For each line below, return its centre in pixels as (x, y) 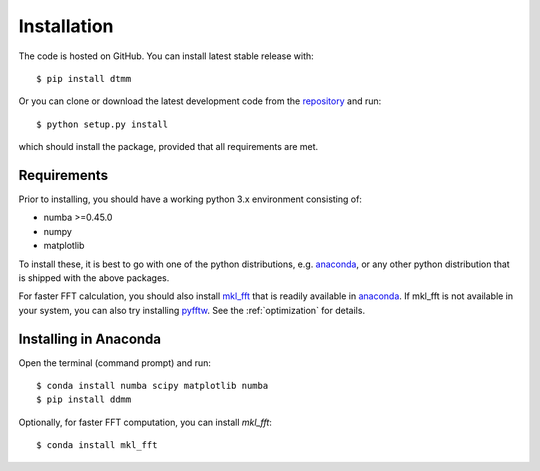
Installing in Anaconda (90, 338)
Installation (66, 26)
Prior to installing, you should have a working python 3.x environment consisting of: (190, 199)
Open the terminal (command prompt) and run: (115, 362)
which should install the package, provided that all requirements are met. (168, 147)
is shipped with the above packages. (94, 277)
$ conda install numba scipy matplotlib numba (152, 386)
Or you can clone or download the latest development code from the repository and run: (200, 101)
